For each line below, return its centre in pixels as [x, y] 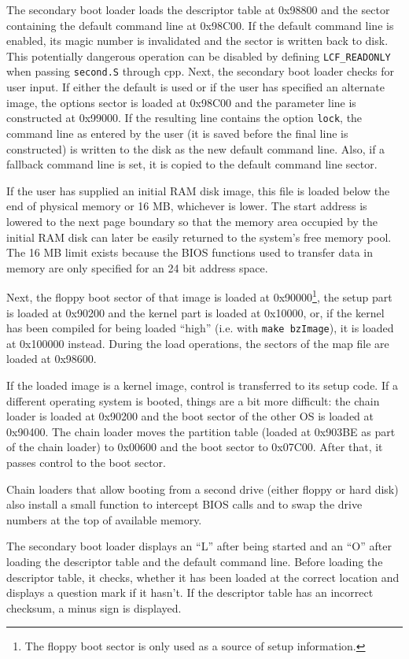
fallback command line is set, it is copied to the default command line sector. [192, 164]
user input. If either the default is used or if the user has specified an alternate [195, 87]
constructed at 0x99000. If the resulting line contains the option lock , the [184, 118]
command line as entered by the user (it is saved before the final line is [177, 133]
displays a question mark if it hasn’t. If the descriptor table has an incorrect [190, 592]
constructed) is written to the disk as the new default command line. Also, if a [196, 148]
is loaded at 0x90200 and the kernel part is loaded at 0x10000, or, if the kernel [195, 312]
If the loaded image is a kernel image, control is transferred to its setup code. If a [202, 385]
